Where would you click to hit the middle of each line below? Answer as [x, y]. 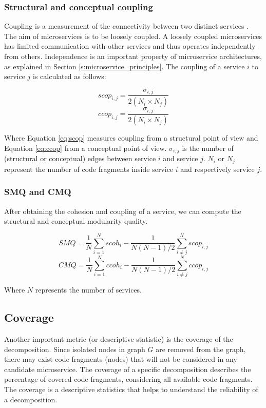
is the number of [208, 148]
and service [180, 158]
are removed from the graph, [201, 349]
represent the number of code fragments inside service [89, 169]
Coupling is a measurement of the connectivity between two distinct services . [127, 26]
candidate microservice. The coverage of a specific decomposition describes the [128, 369]
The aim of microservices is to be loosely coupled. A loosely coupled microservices [133, 36]
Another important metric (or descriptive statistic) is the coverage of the [119, 338]
